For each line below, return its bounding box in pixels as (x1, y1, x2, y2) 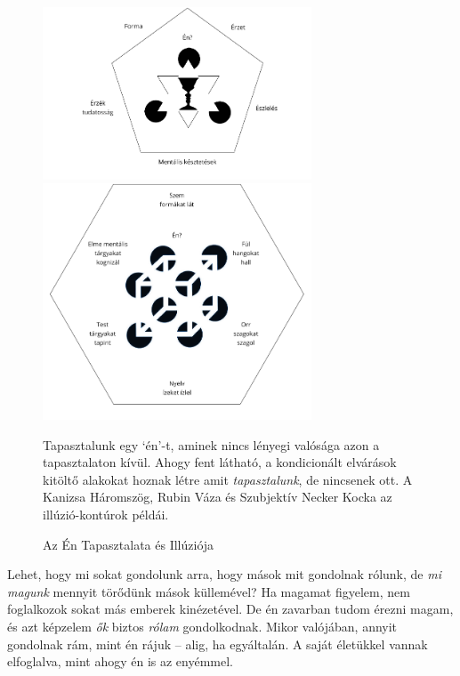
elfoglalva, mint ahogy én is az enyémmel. (7, 652, 233, 671)
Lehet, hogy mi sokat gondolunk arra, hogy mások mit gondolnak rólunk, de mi (7, 565, 441, 583)
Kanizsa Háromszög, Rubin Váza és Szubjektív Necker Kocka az (43, 487, 392, 506)
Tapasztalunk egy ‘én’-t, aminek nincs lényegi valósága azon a (43, 435, 380, 454)
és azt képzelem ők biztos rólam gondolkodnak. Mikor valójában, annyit (7, 616, 398, 635)
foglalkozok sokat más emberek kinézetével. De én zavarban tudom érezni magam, (7, 600, 454, 618)
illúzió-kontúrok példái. (43, 505, 169, 524)
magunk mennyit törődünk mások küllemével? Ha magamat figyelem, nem (7, 582, 410, 600)
